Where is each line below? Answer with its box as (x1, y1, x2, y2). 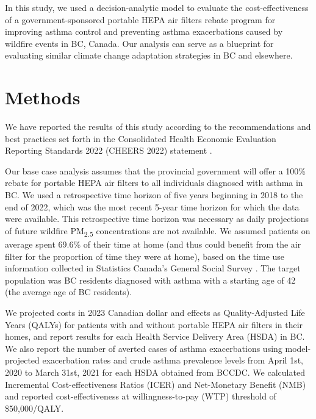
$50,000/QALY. (5, 401, 64, 414)
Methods (5, 85, 81, 110)
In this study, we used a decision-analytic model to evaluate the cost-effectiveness (5, 1, 309, 13)
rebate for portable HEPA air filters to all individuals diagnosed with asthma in (5, 176, 303, 189)
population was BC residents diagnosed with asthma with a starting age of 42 (5, 273, 296, 286)
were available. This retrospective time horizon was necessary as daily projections (5, 212, 309, 225)
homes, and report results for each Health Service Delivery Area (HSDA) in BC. (5, 330, 305, 343)
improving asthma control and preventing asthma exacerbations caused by (5, 25, 283, 38)
